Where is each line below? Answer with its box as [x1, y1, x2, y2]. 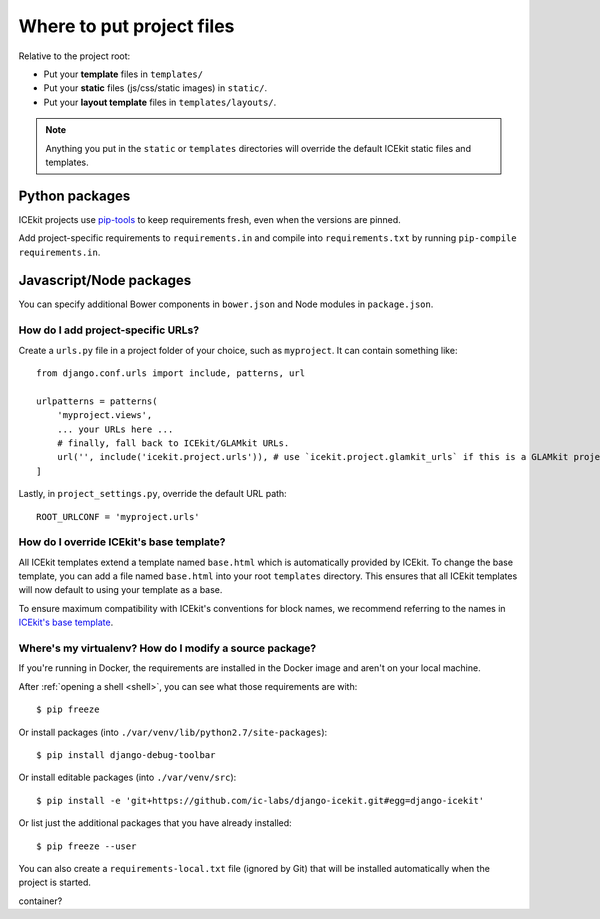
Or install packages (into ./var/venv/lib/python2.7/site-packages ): [18, 726, 328, 738]
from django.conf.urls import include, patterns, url [36, 368, 305, 379]
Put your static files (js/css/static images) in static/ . [43, 82, 268, 94]
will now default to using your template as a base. [18, 584, 223, 596]
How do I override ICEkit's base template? [18, 535, 226, 549]
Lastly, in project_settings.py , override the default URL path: [18, 488, 287, 500]
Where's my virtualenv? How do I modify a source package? [18, 641, 317, 655]
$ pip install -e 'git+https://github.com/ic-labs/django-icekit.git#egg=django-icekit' [36, 795, 485, 806]
